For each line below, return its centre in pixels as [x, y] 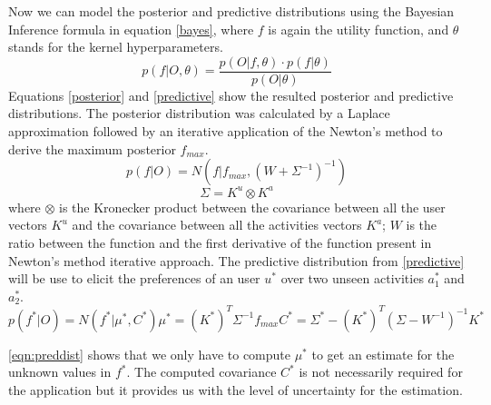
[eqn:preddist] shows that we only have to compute [149, 354]
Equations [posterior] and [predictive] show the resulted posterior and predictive [231, 95]
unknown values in [60, 372]
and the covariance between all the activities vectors [217, 225]
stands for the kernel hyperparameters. [116, 47]
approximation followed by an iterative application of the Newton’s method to [226, 131]
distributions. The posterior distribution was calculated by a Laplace [199, 113]
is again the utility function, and [358, 29]
